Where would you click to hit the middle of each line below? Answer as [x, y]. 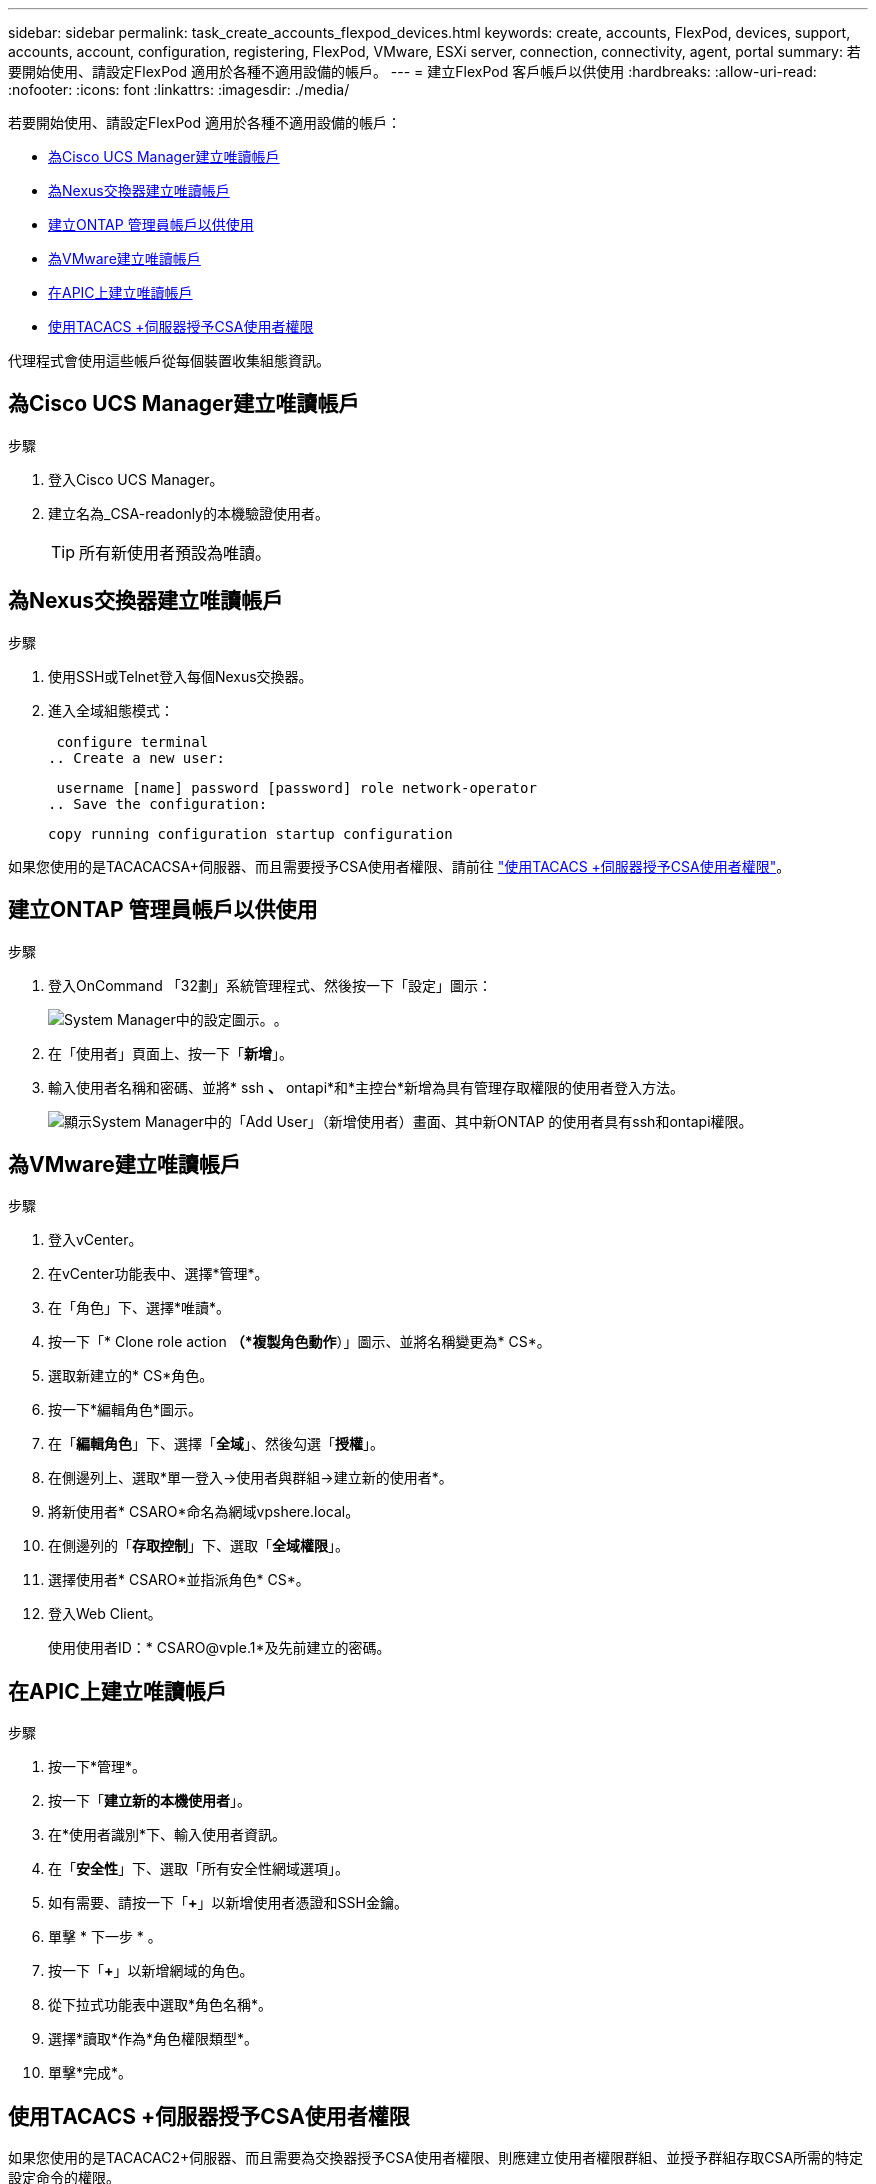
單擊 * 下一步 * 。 [105, 1937]
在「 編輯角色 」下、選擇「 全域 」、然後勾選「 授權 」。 [216, 1444]
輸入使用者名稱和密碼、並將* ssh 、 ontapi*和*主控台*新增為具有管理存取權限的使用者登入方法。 [366, 1087]
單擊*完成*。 [90, 2073]
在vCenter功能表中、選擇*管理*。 [158, 1274]
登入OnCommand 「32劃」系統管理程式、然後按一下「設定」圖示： [270, 985]
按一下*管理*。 [97, 1767]
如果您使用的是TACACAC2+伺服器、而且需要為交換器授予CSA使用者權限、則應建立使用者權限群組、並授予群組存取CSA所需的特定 [436, 2158]
